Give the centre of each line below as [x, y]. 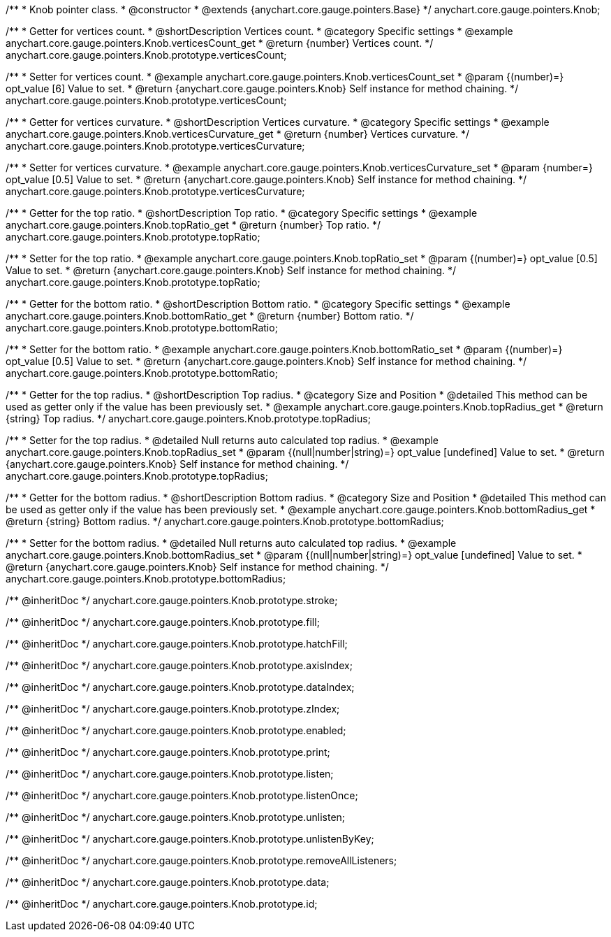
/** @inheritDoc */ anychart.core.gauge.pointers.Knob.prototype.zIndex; [173, 709]
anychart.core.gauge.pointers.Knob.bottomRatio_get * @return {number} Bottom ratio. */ [210, 316]
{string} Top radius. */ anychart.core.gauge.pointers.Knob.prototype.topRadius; [188, 419]
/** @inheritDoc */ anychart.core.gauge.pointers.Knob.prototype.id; [162, 904]
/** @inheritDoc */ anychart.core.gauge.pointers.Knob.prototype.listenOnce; [182, 795]
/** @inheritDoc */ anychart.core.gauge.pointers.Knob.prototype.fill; [163, 622]
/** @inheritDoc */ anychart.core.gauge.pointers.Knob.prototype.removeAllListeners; [201, 860]
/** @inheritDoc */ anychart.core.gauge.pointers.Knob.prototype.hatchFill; [177, 644]
